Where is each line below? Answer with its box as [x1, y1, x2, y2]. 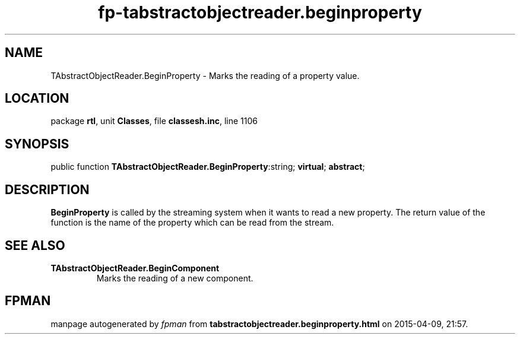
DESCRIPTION [5, 182, 90, 197]
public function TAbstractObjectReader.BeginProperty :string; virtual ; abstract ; [50, 161, 365, 172]
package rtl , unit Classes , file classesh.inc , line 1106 [50, 116, 258, 126]
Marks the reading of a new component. [96, 273, 253, 283]
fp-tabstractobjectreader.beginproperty [98, 2, 422, 23]
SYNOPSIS [5, 136, 69, 151]
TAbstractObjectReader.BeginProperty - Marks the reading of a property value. [50, 70, 360, 81]
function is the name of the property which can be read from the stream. [50, 217, 334, 228]
